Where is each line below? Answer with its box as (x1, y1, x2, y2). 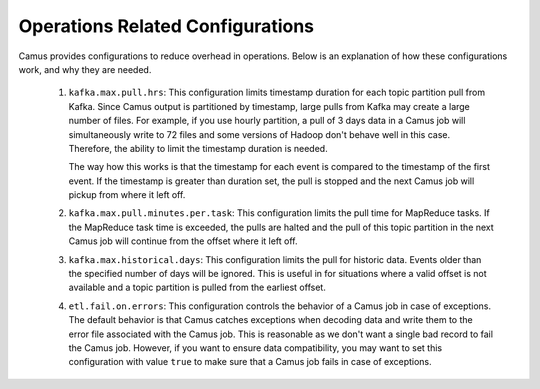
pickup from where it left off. (68, 189, 186, 201)
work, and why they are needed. (18, 63, 152, 75)
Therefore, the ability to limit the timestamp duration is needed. (68, 142, 329, 154)
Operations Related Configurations (18, 15, 315, 37)
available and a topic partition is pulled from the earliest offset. (68, 281, 327, 294)
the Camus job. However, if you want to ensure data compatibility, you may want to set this (68, 341, 443, 354)
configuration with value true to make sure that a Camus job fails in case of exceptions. (68, 356, 432, 368)
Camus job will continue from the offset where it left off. (68, 235, 299, 247)
